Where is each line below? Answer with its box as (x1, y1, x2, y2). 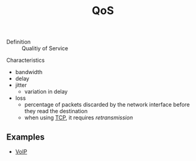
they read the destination (24, 108, 88, 115)
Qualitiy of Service (21, 45, 69, 52)
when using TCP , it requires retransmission (24, 114, 134, 121)
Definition (6, 38, 31, 46)
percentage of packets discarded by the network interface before (24, 101, 190, 108)
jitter (15, 81, 28, 89)
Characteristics (6, 56, 45, 64)
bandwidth (15, 69, 43, 76)
